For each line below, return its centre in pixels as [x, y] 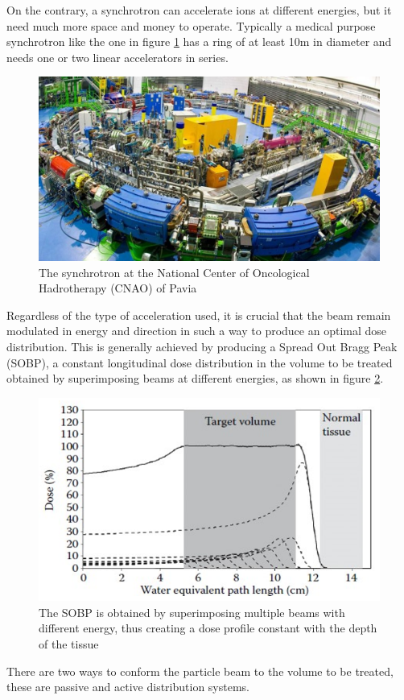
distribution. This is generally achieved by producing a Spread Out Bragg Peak [202, 346]
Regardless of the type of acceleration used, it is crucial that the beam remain [199, 315]
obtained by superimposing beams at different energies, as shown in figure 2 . [195, 378]
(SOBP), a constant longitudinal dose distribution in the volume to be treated [200, 362]
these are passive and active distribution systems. [128, 687]
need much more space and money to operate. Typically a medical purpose [191, 25]
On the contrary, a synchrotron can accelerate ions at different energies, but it [199, 10]
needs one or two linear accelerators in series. [117, 57]
